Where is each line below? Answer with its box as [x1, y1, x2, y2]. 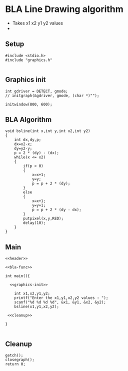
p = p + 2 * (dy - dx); [31, 207, 81, 212]
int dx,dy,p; [14, 137, 41, 142]
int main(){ [5, 273, 30, 278]
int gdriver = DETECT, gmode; [5, 88, 68, 93]
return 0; [5, 361, 26, 366]
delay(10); [23, 220, 46, 225]
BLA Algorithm [5, 115, 52, 123]
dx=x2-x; [14, 141, 32, 147]
